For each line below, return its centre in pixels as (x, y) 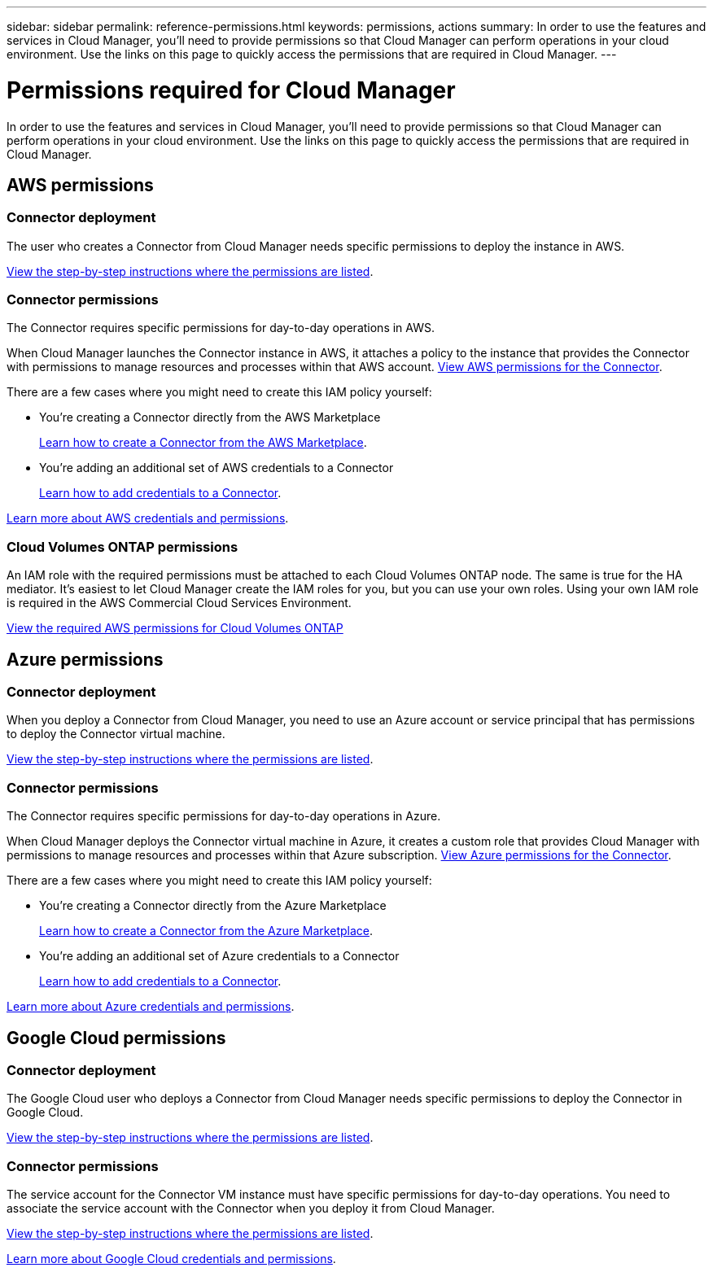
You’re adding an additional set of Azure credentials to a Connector (219, 956)
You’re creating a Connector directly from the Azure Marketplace (213, 906)
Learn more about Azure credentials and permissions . (151, 1007)
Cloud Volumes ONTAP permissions (122, 546)
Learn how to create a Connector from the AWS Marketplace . (203, 443)
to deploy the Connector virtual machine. (116, 734)
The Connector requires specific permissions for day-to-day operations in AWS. (221, 328)
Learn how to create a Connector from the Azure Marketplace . (206, 931)
